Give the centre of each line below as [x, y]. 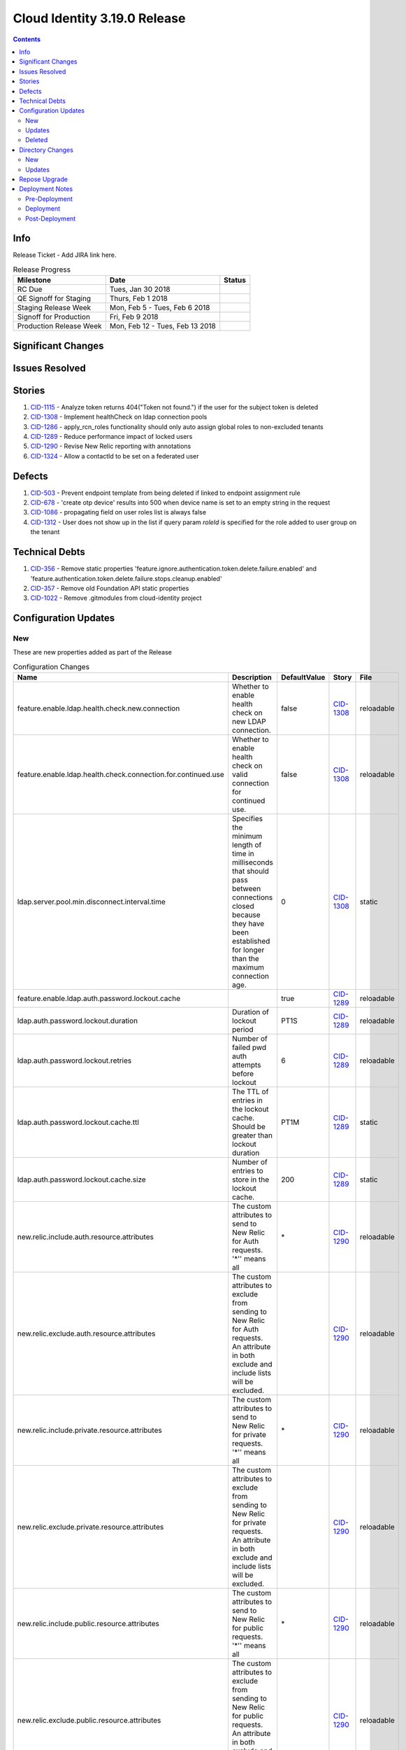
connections [252, 897]
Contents [27, 39]
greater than [252, 1135]
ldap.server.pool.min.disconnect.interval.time [91, 902]
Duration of [250, 1012]
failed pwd [249, 1048]
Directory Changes [46, 150]
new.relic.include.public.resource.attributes [88, 1624]
